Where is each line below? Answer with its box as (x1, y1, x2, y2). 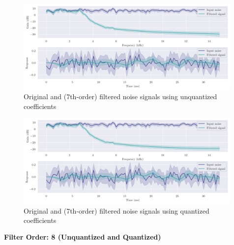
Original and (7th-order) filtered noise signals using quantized (24, 205, 209, 216)
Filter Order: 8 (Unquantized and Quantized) (4, 231, 161, 242)
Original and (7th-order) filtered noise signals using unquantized (24, 91, 217, 102)
